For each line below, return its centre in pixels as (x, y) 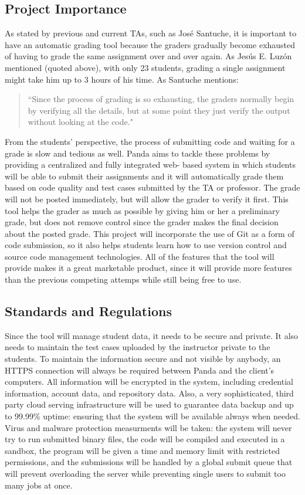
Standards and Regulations (88, 311)
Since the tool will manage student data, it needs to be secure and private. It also (152, 335)
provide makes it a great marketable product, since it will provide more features (148, 268)
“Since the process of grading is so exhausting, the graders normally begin (161, 99)
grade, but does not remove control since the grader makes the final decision (142, 222)
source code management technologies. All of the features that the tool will (140, 256)
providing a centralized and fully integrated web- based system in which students (150, 165)
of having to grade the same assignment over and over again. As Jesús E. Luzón (148, 56)
